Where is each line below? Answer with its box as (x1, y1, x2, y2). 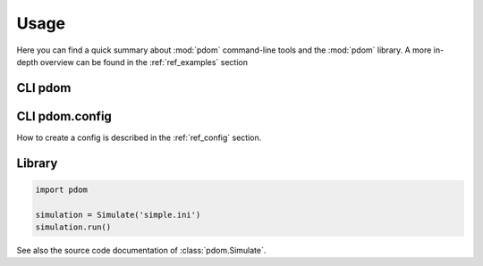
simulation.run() (35, 222, 112, 232)
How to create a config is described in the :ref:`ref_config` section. (16, 132, 262, 143)
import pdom (35, 184, 89, 195)
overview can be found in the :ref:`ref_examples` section (40, 56, 248, 67)
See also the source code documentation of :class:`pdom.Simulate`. (16, 245, 267, 256)
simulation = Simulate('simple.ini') (35, 210, 201, 220)
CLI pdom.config (16, 108, 112, 124)
